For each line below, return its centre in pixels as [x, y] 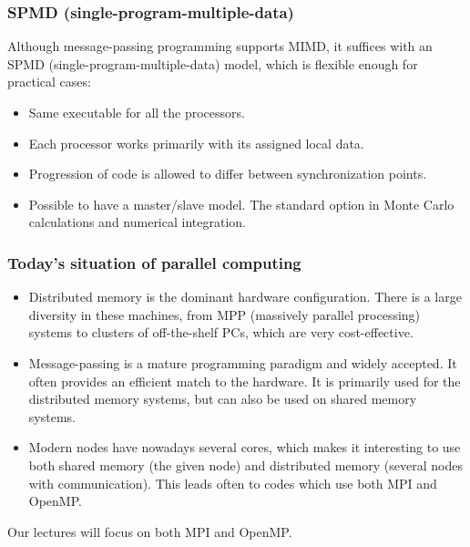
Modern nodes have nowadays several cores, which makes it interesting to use [245, 447]
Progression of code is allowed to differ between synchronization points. [228, 174]
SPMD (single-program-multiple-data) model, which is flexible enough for [213, 63]
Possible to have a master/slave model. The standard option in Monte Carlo [241, 204]
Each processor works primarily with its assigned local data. [196, 143]
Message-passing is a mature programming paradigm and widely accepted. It [243, 362]
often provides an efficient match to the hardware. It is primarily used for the [245, 381]
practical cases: [49, 82]
